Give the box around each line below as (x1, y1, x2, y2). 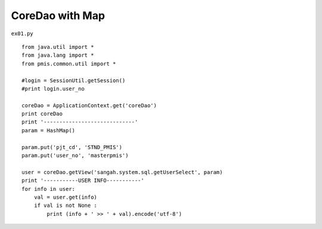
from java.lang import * (21, 52, 94, 59)
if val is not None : (33, 202, 98, 209)
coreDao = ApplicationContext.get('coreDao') (21, 102, 157, 109)
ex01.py (11, 30, 34, 37)
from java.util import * (21, 44, 94, 50)
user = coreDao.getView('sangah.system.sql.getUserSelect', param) (21, 169, 223, 175)
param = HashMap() (21, 127, 76, 134)
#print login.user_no (21, 85, 85, 92)
